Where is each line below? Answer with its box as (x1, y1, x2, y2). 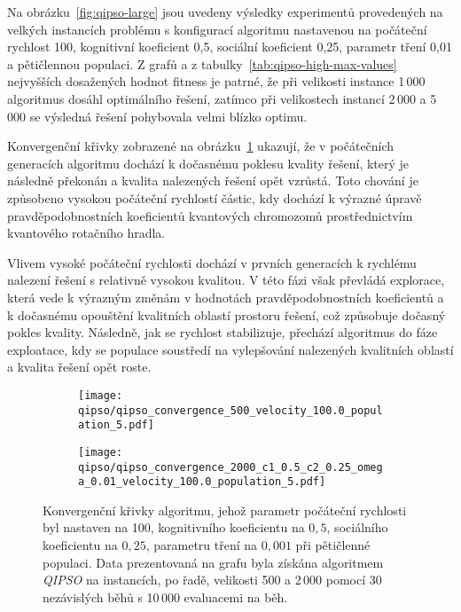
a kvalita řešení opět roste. (7, 357, 152, 376)
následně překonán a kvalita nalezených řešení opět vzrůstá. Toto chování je (7, 171, 418, 190)
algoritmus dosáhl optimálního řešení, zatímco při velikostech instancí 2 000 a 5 (7, 89, 437, 107)
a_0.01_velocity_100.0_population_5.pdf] (78, 475, 326, 489)
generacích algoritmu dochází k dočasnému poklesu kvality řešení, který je (7, 153, 410, 172)
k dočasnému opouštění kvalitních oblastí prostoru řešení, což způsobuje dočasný (7, 305, 446, 324)
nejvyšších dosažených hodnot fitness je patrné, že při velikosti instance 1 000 (7, 72, 426, 90)
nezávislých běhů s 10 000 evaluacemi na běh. (43, 587, 288, 606)
